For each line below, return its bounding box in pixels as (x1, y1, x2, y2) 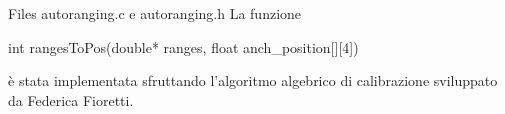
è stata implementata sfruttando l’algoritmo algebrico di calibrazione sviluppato (8, 70, 498, 91)
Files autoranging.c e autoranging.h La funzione (8, 3, 302, 23)
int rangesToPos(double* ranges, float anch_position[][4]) (8, 36, 359, 57)
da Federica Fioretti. (8, 89, 134, 110)
